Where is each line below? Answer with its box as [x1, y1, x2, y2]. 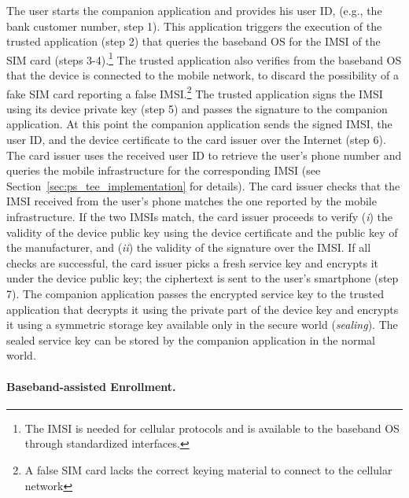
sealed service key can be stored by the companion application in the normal [6, 331, 375, 348]
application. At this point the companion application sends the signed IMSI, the [6, 116, 392, 132]
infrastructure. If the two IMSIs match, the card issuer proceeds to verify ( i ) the [6, 208, 393, 225]
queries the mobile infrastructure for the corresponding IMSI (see [6, 162, 321, 179]
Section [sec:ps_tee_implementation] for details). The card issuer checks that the [6, 177, 400, 194]
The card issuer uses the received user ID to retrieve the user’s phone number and [6, 146, 402, 163]
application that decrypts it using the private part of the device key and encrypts [6, 301, 399, 317]
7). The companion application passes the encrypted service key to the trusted [6, 286, 384, 301]
